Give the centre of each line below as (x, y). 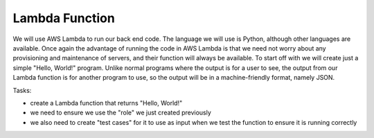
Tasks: (22, 90)
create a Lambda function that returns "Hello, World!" (106, 103)
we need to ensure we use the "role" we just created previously (121, 113)
